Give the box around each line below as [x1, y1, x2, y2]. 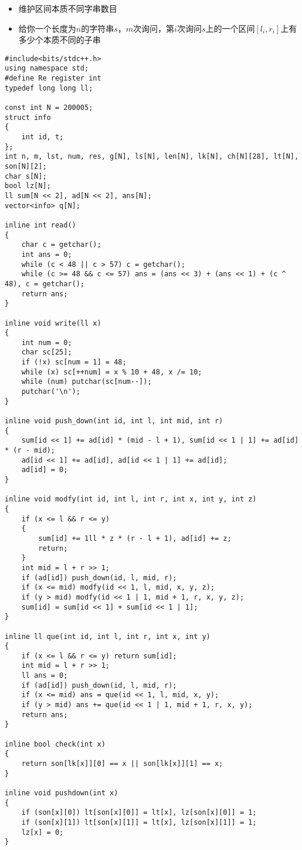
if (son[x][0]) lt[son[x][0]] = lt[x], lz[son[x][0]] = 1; [21, 808, 257, 817]
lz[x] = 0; [21, 828, 64, 836]
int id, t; [21, 133, 64, 142]
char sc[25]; [21, 348, 72, 357]
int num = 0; [21, 338, 72, 347]
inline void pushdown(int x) [5, 789, 118, 797]
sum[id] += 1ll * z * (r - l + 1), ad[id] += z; [38, 534, 232, 543]
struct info [5, 113, 51, 122]
